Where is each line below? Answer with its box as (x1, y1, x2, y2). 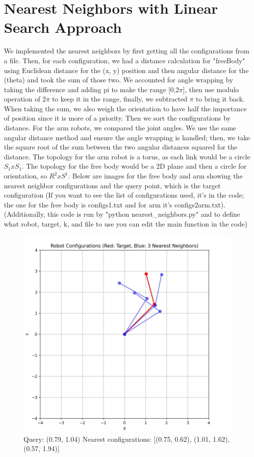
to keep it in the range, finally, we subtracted (52, 94, 188, 104)
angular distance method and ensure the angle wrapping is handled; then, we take (4, 132, 251, 142)
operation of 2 (4, 94, 46, 104)
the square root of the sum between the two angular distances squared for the (4, 142, 237, 152)
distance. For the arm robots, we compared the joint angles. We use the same (4, 123, 236, 133)
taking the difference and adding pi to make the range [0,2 (4, 84, 179, 94)
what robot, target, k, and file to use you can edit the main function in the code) (4, 219, 248, 228)
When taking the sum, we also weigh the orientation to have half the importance (4, 103, 247, 113)
